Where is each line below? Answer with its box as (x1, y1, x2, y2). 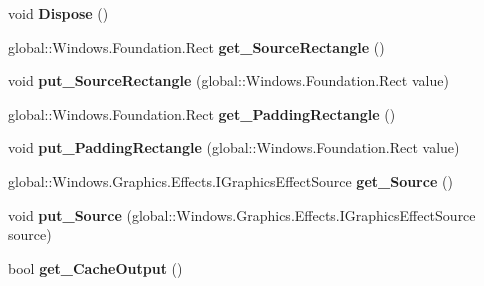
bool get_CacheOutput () (8, 257, 183, 278)
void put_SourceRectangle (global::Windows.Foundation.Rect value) (8, 70, 449, 91)
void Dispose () (8, 3, 109, 23)
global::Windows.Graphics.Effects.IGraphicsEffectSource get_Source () (8, 170, 453, 191)
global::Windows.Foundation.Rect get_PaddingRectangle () (8, 103, 396, 124)
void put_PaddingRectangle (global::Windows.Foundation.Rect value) (8, 137, 460, 158)
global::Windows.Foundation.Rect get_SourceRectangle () (8, 36, 385, 57)
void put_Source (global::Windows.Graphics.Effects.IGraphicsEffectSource (8, 204, 476, 225)
